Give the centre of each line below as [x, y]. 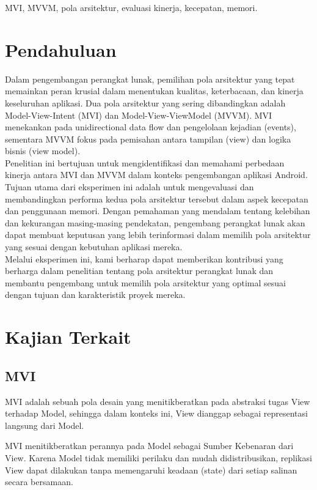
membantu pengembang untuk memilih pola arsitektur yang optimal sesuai [145, 282]
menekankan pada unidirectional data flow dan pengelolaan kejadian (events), [151, 127]
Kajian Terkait [68, 337]
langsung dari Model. [45, 425]
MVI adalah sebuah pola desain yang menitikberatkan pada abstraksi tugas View [158, 401]
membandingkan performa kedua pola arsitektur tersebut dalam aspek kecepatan [157, 199]
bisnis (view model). [43, 151]
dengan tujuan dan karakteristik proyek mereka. [95, 295]
